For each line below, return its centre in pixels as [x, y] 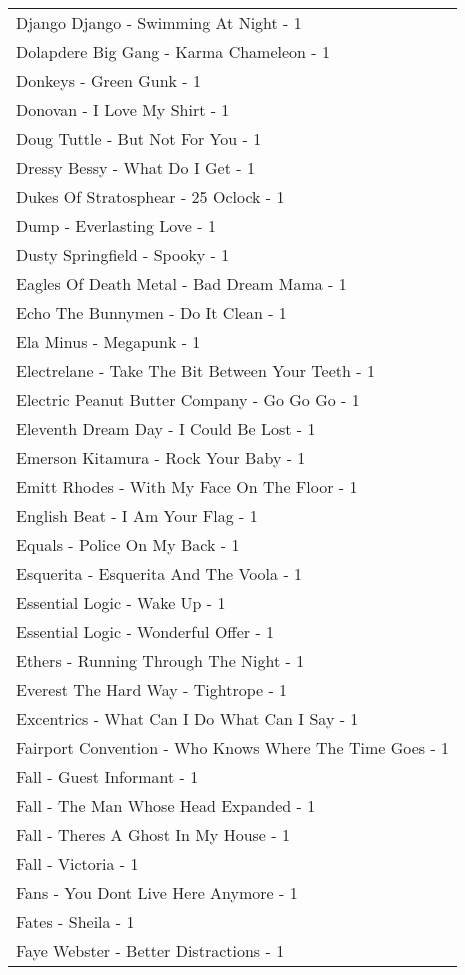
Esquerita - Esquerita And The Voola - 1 [159, 573]
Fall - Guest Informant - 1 [107, 776]
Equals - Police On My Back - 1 [128, 544]
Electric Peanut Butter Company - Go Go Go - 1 [188, 399]
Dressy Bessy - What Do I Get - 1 [135, 167]
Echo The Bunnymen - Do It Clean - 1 [151, 312]
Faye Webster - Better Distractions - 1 [150, 950]
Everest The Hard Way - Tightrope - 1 [152, 689]
